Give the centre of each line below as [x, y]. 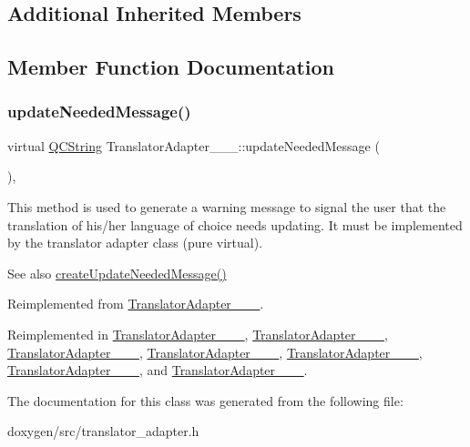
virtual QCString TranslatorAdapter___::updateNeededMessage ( [194, 145]
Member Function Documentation [171, 67]
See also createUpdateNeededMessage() [117, 273]
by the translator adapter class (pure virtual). [135, 243]
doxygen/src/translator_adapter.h [103, 431]
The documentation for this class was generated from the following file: [205, 400]
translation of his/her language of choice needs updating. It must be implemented [235, 224]
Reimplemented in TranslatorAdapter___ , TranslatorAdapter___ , [198, 334]
